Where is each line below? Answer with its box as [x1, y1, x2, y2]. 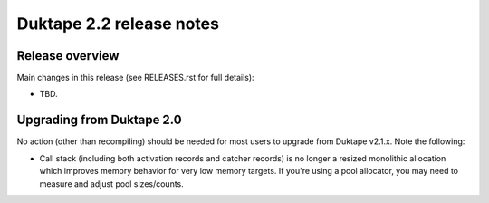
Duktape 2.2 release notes [16, 14, 219, 34]
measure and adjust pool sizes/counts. [39, 178, 185, 189]
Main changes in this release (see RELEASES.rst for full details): [16, 72, 254, 83]
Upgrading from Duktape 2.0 [16, 112, 182, 128]
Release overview [16, 48, 120, 63]
